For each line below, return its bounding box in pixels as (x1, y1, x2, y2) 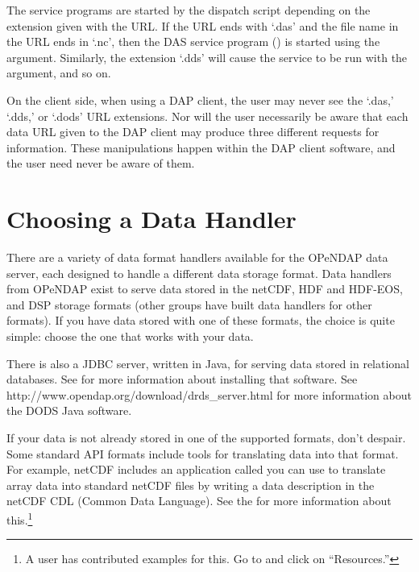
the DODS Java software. (6, 402, 132, 419)
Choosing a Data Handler (6, 202, 297, 235)
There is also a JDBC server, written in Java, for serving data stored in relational (6, 354, 410, 371)
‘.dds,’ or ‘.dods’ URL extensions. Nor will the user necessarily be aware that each (6, 107, 409, 124)
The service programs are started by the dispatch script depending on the (6, 2, 371, 18)
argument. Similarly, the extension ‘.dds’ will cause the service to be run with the (6, 48, 408, 65)
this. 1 (6, 508, 33, 528)
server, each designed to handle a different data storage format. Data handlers (6, 264, 392, 281)
